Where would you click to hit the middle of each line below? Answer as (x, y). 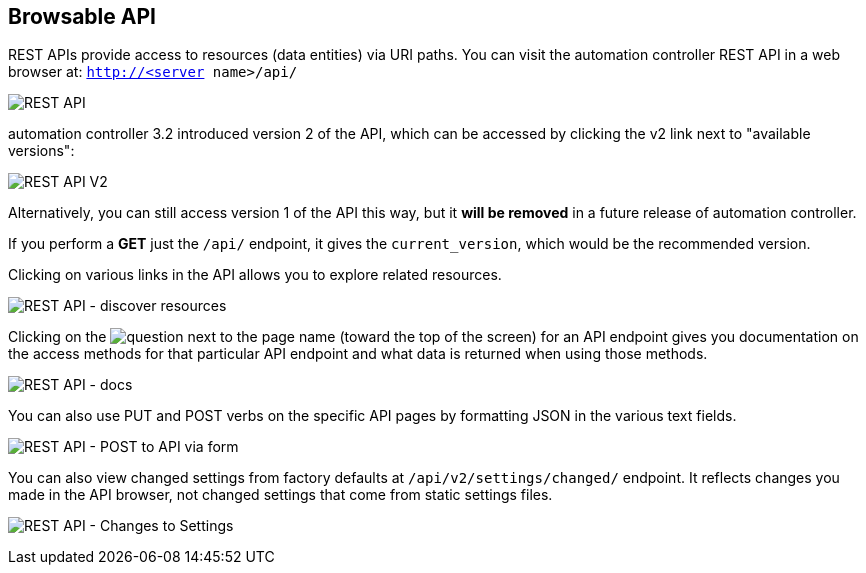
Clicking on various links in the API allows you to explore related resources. (255, 275)
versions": (41, 151)
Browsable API (82, 16)
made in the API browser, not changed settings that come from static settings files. (280, 495)
